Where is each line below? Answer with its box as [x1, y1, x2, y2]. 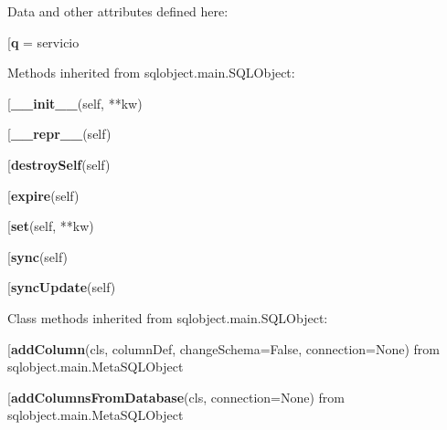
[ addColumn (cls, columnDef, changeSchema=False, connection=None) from [7, 339, 440, 358]
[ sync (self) [7, 246, 69, 266]
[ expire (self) [7, 185, 80, 205]
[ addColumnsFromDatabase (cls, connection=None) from [7, 387, 345, 406]
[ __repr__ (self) [7, 124, 112, 143]
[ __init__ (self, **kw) [7, 93, 143, 112]
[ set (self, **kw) [7, 216, 94, 236]
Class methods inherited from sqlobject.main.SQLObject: [7, 308, 328, 327]
